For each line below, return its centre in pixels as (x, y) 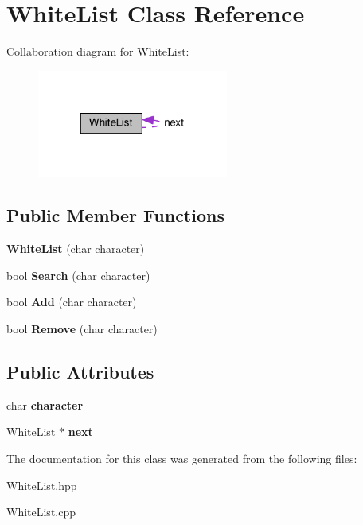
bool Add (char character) (72, 302)
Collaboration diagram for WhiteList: (98, 51)
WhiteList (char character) (76, 249)
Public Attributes (80, 371)
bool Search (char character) (78, 275)
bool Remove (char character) (82, 328)
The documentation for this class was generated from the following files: (182, 458)
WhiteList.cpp (41, 512)
